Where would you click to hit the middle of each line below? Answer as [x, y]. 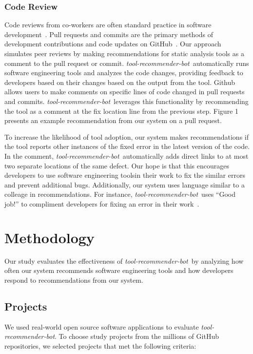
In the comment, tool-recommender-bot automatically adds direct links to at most [126, 156]
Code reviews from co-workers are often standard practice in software [108, 25]
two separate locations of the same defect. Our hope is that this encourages [117, 165]
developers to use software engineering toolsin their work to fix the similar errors [125, 175]
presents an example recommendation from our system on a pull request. [113, 120]
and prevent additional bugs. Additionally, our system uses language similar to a [125, 184]
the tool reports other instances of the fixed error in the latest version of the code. [127, 146]
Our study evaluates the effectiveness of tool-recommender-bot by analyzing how [124, 260]
